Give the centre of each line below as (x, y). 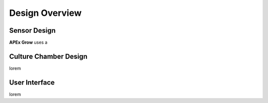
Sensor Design (32, 30)
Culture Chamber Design (48, 56)
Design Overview (45, 13)
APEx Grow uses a (28, 43)
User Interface (32, 82)
